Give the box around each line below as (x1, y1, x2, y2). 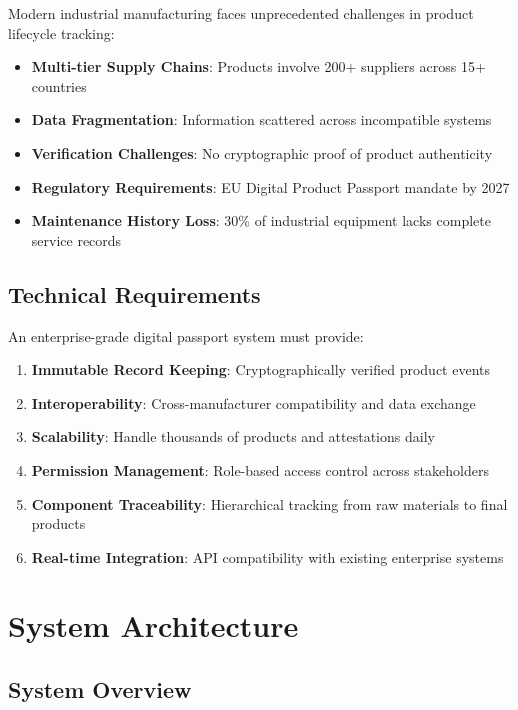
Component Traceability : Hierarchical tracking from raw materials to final (31, 493, 508, 514)
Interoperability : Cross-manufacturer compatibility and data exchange (31, 392, 476, 413)
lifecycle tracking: (8, 22, 115, 43)
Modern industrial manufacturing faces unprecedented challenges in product (8, 3, 474, 23)
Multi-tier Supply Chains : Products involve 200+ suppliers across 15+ (31, 56, 486, 77)
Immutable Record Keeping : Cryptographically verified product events (31, 359, 491, 380)
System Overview (8, 674, 192, 705)
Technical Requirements (8, 278, 261, 309)
